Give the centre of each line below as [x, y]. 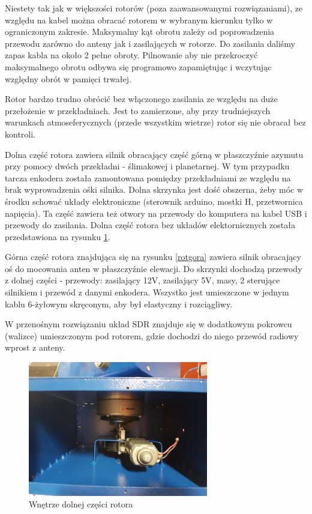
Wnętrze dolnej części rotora [81, 504]
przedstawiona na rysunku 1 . [58, 236]
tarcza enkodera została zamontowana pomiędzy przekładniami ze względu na [148, 177]
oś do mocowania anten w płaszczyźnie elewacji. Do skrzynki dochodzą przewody [154, 268]
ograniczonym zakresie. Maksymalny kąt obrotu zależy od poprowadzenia [140, 32]
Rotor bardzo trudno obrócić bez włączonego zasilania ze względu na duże [141, 99]
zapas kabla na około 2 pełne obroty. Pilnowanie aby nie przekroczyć [131, 55]
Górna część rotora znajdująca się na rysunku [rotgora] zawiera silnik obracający [153, 257]
